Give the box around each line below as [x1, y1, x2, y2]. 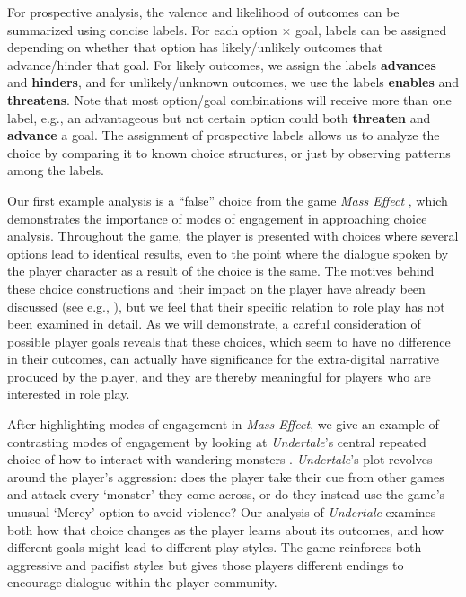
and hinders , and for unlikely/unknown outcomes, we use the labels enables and [7, 73, 460, 92]
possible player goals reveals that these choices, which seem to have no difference [7, 331, 451, 350]
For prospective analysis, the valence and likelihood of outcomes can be [7, 3, 400, 21]
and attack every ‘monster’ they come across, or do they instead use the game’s [7, 485, 445, 504]
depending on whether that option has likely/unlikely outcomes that [7, 38, 383, 57]
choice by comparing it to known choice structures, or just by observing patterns [7, 143, 451, 162]
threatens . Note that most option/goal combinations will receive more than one [7, 90, 452, 109]
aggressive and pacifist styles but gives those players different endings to [7, 555, 404, 574]
